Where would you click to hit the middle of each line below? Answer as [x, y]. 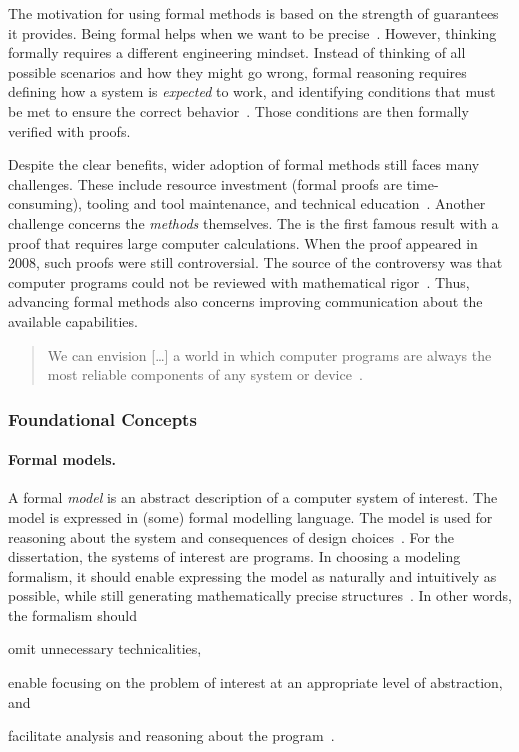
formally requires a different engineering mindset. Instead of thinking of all [237, 52]
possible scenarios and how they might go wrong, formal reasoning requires [237, 71]
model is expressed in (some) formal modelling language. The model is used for [250, 516]
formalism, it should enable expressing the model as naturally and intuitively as [252, 575]
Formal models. [62, 459]
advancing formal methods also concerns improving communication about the [245, 301]
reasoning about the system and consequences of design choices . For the [231, 536]
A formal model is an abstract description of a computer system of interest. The [253, 497]
